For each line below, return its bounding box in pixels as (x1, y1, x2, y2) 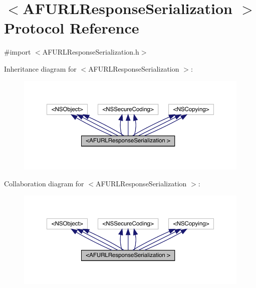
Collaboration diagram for (4, 178, 84, 188)
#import (4, 47, 31, 57)
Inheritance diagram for (4, 63, 77, 74)
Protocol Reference (4, 18, 139, 38)
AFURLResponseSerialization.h (42, 47, 139, 57)
